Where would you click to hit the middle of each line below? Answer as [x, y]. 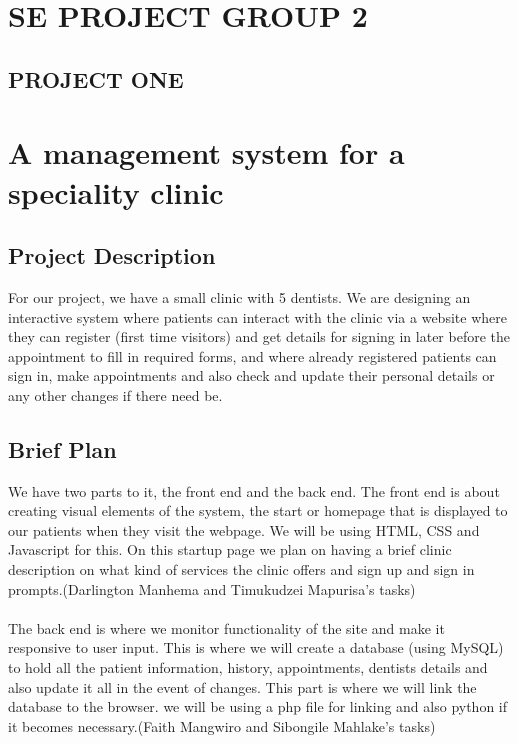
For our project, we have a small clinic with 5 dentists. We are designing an [239, 296]
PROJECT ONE [96, 78]
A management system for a [206, 152]
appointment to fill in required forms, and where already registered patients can [252, 355]
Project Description [112, 255]
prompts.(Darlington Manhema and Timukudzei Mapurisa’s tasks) [212, 588]
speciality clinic [116, 191]
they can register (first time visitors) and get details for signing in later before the [259, 336]
